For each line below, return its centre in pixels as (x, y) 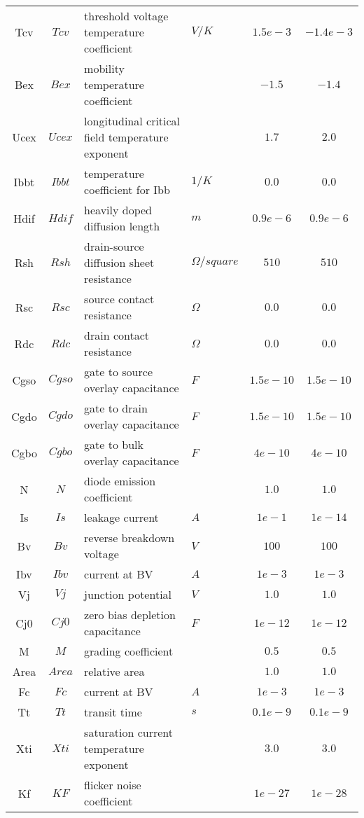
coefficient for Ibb (127, 189)
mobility (104, 68)
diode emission (120, 481)
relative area (114, 671)
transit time (113, 712)
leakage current (121, 517)
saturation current (129, 732)
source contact (119, 299)
